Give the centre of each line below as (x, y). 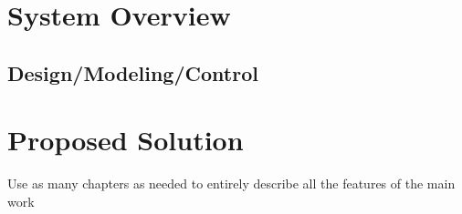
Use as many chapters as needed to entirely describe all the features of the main (231, 183)
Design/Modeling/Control (133, 72)
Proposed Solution (126, 140)
